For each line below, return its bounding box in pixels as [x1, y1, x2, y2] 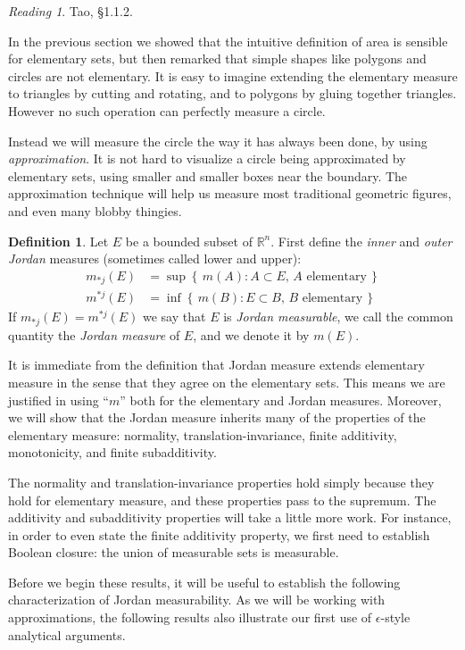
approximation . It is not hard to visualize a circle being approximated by [8, 149, 406, 168]
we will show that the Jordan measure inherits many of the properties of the [8, 408, 426, 427]
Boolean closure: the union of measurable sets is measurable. [8, 543, 339, 562]
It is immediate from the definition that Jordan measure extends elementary [8, 355, 425, 374]
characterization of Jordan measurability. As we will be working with [8, 590, 386, 609]
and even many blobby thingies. [8, 201, 182, 220]
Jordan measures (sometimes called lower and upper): [8, 249, 302, 268]
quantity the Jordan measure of [8, 325, 180, 344]
